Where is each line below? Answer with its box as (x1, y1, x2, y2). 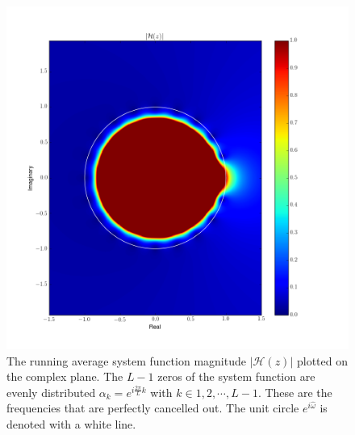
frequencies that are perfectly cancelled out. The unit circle (6, 399, 299, 416)
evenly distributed (6, 383, 96, 400)
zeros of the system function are (157, 368, 315, 385)
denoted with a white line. (6, 415, 136, 432)
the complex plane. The (6, 368, 123, 385)
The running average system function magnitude (6, 352, 246, 369)
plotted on (296, 352, 349, 369)
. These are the (257, 383, 332, 400)
